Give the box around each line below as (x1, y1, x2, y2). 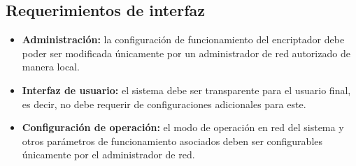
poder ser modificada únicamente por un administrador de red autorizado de (22, 45, 350, 60)
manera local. (22, 59, 80, 74)
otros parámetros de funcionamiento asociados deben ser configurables (22, 133, 323, 148)
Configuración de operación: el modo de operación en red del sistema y (22, 120, 344, 135)
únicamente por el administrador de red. (22, 147, 195, 162)
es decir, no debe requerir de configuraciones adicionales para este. (22, 96, 306, 111)
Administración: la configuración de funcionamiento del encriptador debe (22, 32, 345, 47)
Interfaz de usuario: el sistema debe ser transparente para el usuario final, (22, 82, 351, 97)
